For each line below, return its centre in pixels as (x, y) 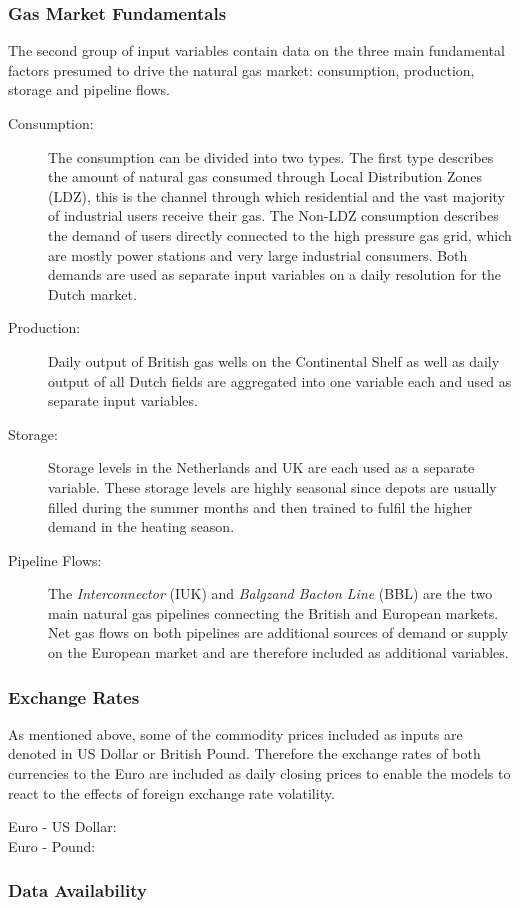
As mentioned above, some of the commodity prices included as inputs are (235, 733)
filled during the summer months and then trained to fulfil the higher (260, 506)
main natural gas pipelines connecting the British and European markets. (273, 612)
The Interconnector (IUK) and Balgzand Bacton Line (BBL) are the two (270, 593)
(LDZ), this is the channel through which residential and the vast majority (277, 195)
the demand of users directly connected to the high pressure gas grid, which (280, 234)
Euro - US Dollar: (62, 826)
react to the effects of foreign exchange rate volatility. (171, 792)
